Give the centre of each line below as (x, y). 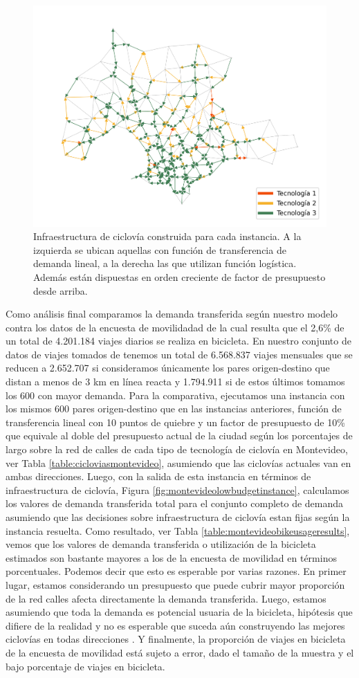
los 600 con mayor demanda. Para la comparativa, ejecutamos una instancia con (175, 395)
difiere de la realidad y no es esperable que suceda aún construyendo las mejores (175, 625)
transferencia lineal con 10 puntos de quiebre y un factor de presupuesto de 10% (175, 422)
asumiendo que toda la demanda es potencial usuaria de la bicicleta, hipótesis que (179, 612)
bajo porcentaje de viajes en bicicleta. (85, 666)
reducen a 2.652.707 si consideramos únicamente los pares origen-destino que (168, 368)
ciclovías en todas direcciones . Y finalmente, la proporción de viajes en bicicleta (176, 639)
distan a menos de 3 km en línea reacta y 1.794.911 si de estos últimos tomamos (175, 382)
